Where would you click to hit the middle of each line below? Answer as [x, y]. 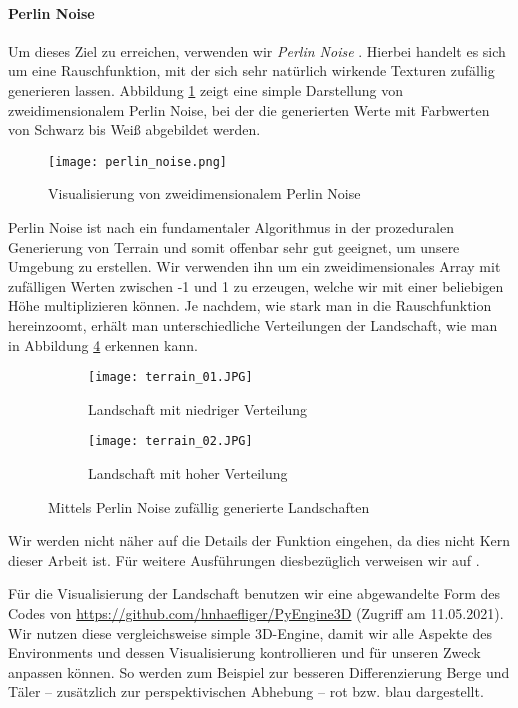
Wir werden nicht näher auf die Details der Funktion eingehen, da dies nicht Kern [259, 540]
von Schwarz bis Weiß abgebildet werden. [134, 129]
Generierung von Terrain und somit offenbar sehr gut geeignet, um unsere [234, 246]
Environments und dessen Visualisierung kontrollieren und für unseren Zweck [244, 652]
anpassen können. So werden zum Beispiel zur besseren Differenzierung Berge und [259, 671]
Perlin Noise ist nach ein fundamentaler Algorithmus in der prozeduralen [231, 227]
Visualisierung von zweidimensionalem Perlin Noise [204, 193]
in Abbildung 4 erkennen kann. [103, 344]
